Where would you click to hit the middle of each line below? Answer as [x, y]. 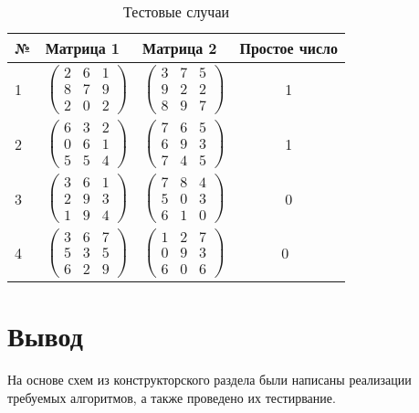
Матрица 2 [180, 48]
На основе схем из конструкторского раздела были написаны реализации [209, 379]
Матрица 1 [83, 48]
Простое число [289, 48]
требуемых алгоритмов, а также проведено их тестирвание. [172, 397]
